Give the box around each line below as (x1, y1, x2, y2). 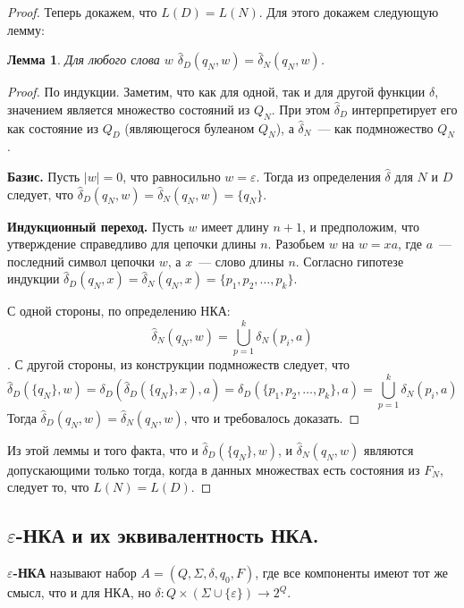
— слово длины (198, 251, 284, 270)
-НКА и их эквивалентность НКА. (15, 521, 319, 549)
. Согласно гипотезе (295, 251, 404, 270)
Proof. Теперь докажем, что (7, 3, 157, 21)
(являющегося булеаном (124, 118, 255, 137)
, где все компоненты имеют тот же (255, 563, 449, 582)
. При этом (271, 99, 331, 118)
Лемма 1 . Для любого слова (7, 50, 160, 69)
